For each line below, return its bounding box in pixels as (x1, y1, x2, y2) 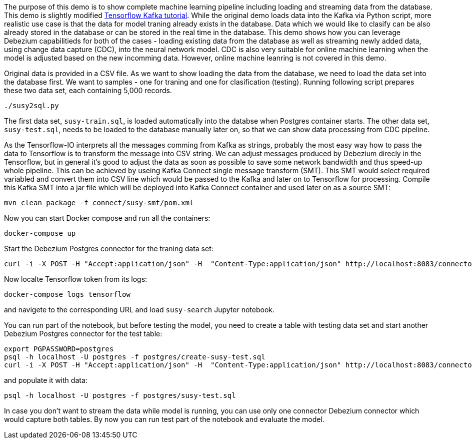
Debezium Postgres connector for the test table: (4, 329, 162, 338)
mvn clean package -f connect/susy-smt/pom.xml (4, 199, 194, 207)
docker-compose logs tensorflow (4, 290, 130, 298)
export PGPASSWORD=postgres (4, 345, 114, 353)
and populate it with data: (4, 376, 87, 384)
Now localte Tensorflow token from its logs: (4, 275, 147, 283)
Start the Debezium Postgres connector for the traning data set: (4, 244, 213, 253)
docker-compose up (4, 229, 76, 237)
